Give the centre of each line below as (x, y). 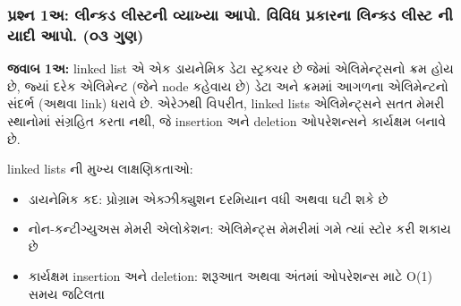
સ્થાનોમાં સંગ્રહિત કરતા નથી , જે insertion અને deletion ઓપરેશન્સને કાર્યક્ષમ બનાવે (226, 120)
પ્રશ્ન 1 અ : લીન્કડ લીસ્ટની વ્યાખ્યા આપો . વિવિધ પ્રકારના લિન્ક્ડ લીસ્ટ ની (230, 14)
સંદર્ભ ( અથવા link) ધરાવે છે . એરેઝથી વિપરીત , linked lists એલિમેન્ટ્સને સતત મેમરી (226, 103)
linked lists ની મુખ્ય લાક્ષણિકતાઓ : (100, 169)
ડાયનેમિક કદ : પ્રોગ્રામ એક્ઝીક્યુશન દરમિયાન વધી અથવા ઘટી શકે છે (208, 198)
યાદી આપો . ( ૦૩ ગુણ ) (76, 34)
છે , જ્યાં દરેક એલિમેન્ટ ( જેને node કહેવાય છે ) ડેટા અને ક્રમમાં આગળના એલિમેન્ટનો (228, 85)
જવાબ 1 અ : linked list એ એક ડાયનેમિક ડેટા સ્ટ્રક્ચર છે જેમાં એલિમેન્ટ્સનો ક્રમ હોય (230, 68)
